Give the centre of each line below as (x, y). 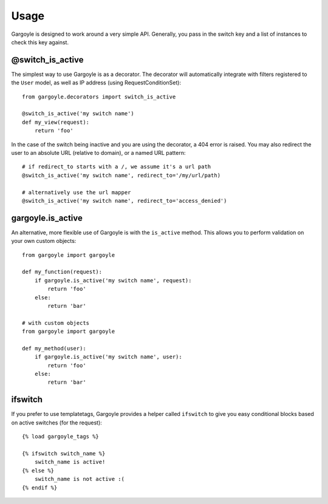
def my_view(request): (56, 122)
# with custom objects (56, 323)
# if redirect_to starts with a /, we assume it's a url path (117, 167)
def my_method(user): (54, 348)
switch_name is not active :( (79, 479)
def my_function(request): (62, 272)
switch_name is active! (70, 462)
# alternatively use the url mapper (77, 192)
